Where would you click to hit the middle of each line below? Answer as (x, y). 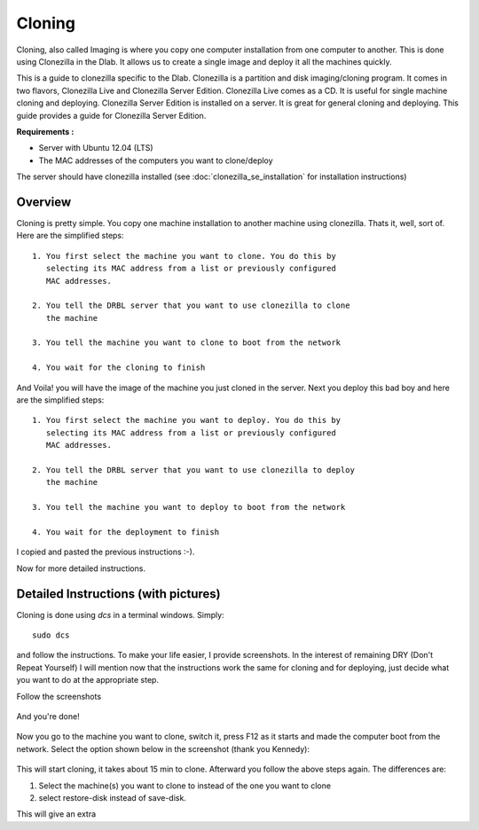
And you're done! (48, 716)
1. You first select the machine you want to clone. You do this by (184, 256)
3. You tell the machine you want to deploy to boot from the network (189, 507)
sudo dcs (51, 635)
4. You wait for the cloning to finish (119, 368)
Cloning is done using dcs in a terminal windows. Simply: (121, 615)
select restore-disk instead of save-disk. (112, 797)
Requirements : (45, 131)
